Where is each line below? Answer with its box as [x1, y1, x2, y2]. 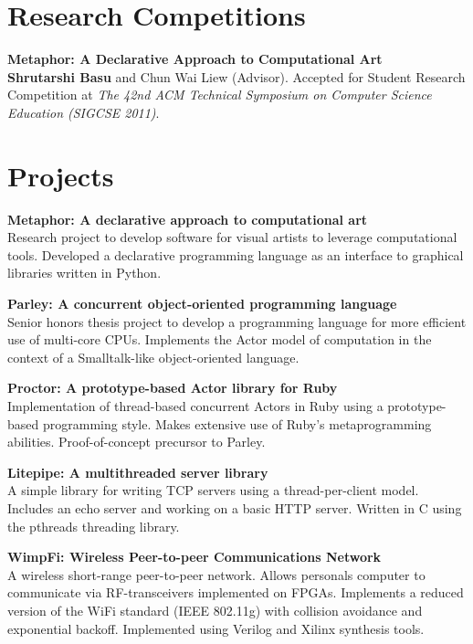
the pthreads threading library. [7, 516, 180, 535]
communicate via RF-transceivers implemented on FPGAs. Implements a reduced [7, 583, 464, 602]
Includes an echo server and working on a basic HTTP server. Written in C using [7, 498, 462, 517]
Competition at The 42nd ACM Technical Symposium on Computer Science [7, 85, 432, 104]
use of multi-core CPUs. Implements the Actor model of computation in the [7, 330, 432, 349]
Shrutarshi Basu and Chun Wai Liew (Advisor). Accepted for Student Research [7, 67, 466, 86]
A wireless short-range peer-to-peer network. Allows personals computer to [7, 565, 426, 584]
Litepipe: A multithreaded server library [7, 462, 268, 481]
